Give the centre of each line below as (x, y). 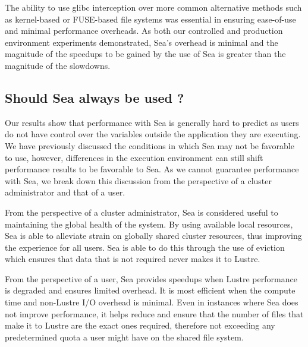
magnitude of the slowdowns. (58, 65)
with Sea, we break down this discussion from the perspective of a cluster (138, 180)
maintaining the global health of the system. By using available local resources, (149, 224)
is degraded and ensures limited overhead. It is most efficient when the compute (150, 290)
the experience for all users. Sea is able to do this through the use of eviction (145, 247)
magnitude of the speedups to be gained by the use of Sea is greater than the (145, 54)
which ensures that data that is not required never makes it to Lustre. (133, 259)
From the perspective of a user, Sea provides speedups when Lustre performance (151, 278)
